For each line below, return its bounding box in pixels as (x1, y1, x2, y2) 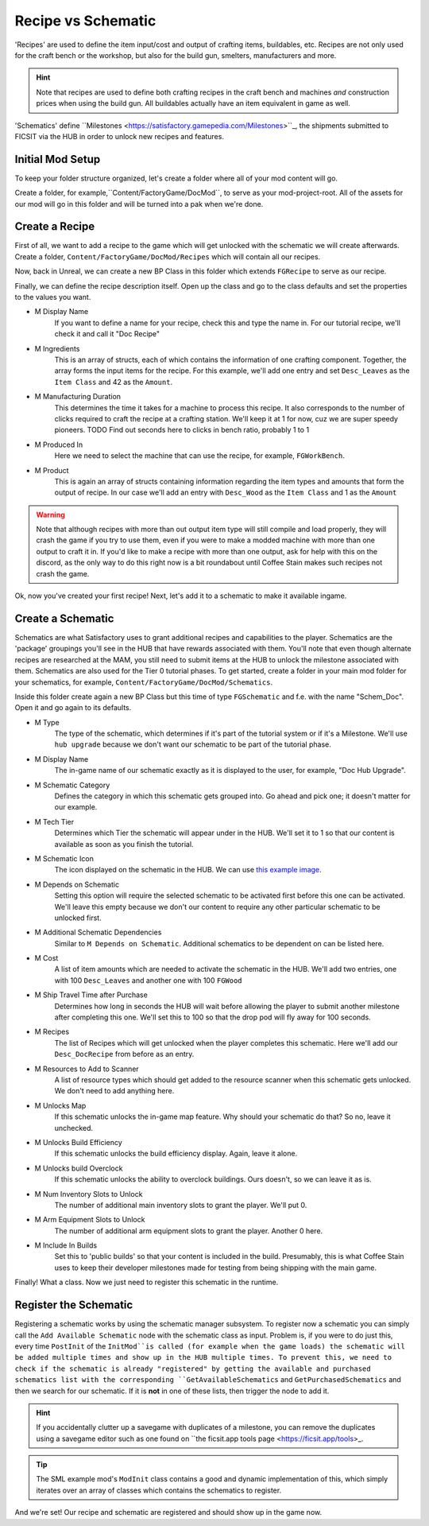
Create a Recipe (14, 219, 95, 234)
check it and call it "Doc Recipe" (54, 329, 160, 339)
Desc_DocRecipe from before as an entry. (54, 1050, 195, 1059)
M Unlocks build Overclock (34, 1163, 123, 1173)
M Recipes (34, 1027, 70, 1037)
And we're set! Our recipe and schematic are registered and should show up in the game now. (14, 1508, 322, 1517)
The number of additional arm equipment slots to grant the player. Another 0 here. (54, 1225, 323, 1236)
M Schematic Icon (34, 853, 95, 863)
